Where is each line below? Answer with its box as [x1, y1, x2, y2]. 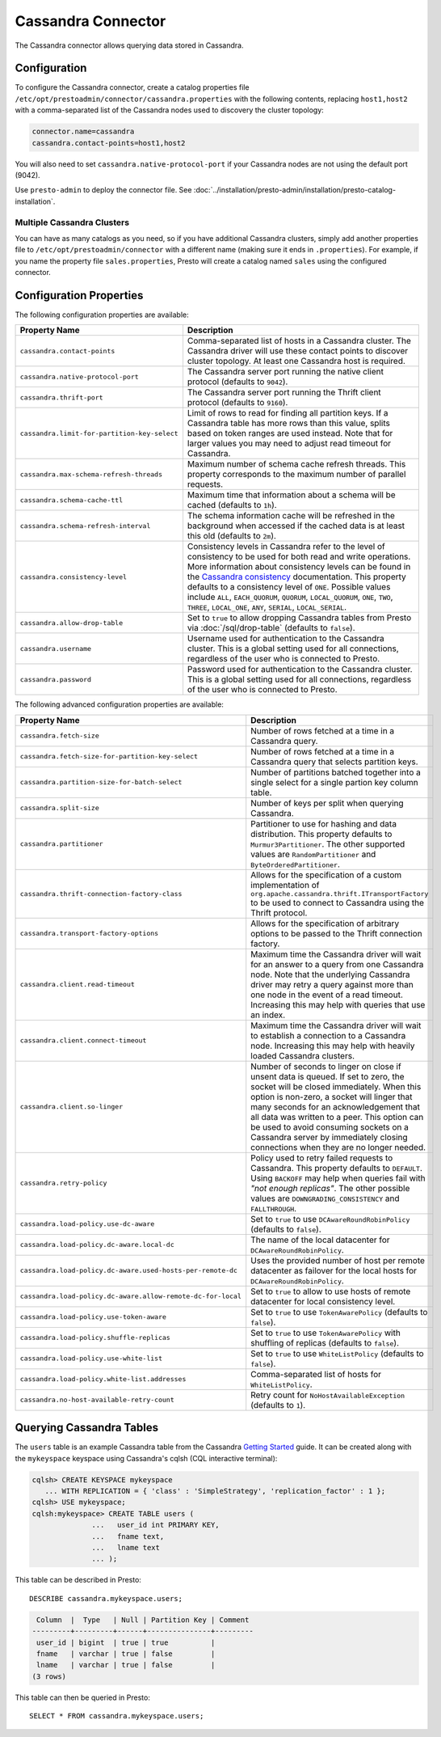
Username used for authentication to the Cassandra [187, 633, 385, 645]
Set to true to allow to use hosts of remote [250, 1286, 411, 1297]
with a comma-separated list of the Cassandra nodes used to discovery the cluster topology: [15, 105, 325, 115]
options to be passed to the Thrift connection [250, 928, 423, 939]
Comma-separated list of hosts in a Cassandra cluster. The [187, 336, 412, 347]
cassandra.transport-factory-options [19, 929, 159, 938]
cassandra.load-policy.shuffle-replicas [19, 1333, 171, 1342]
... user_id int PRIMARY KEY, [91, 1520, 220, 1530]
